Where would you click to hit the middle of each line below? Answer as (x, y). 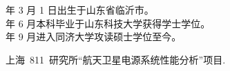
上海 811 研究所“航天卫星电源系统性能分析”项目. (116, 59)
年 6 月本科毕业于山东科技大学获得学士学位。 (108, 23)
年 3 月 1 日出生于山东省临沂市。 (80, 10)
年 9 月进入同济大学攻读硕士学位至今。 (94, 37)
